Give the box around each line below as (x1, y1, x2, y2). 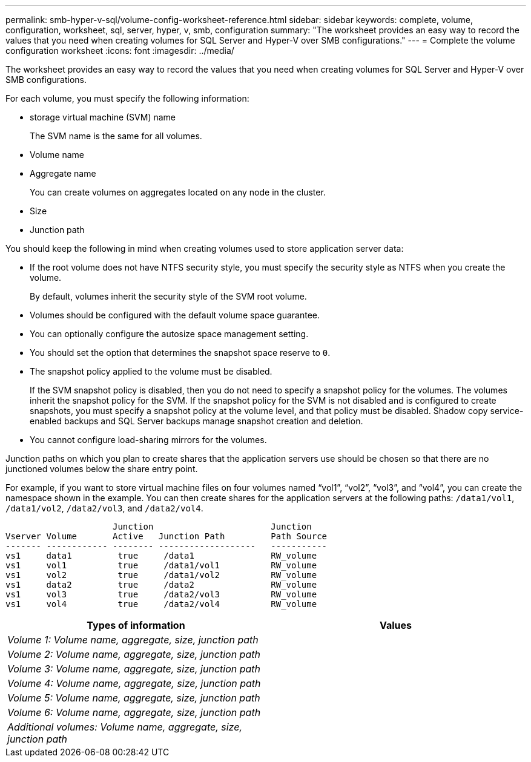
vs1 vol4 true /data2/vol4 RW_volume (5, 599, 317, 609)
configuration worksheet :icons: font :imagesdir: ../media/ (5, 45, 234, 56)
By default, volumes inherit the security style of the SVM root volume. (30, 291, 307, 301)
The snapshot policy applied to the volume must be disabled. (30, 366, 272, 376)
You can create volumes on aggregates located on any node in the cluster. (30, 187, 326, 197)
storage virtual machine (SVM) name (30, 112, 176, 122)
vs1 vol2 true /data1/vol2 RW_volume (5, 570, 317, 580)
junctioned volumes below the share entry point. (5, 464, 198, 474)
